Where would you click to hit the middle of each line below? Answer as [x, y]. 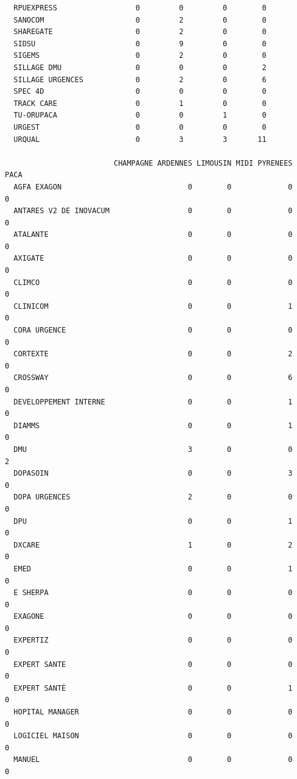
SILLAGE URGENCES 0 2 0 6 [140, 79]
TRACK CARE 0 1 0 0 [140, 103]
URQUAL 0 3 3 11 [140, 139]
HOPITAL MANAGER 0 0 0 [153, 712]
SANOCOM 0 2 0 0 [140, 20]
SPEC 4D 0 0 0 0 [140, 92]
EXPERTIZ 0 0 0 [153, 640]
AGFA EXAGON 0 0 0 [153, 187]
